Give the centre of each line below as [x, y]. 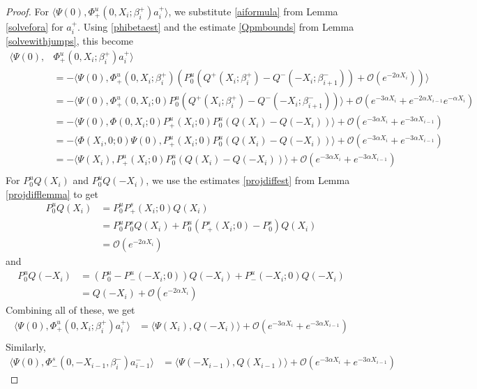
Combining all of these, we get [70, 310]
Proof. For [28, 11]
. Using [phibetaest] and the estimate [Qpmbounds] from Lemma [216, 26]
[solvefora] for [35, 26]
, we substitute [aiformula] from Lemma [253, 11]
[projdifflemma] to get [52, 193]
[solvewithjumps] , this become [70, 41]
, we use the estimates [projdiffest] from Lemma [248, 180]
